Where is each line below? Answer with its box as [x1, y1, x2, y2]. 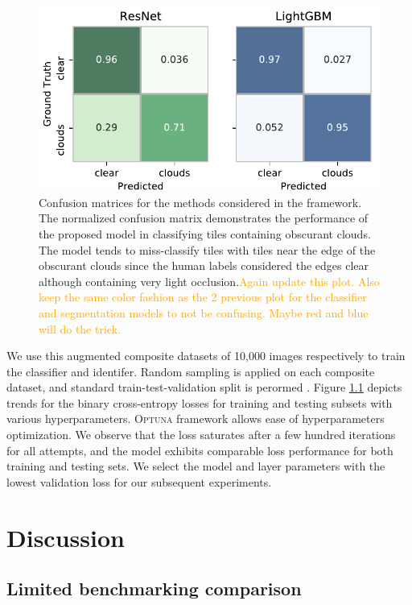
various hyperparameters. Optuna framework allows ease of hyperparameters [6, 410, 385, 427]
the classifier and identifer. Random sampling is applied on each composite [6, 363, 375, 379]
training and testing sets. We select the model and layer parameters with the [6, 458, 385, 474]
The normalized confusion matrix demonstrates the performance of [39, 209, 369, 226]
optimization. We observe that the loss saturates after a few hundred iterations [6, 426, 396, 443]
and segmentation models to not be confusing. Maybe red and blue [39, 304, 369, 321]
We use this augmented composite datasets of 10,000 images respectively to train [6, 347, 406, 364]
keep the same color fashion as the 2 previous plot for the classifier [39, 288, 367, 305]
